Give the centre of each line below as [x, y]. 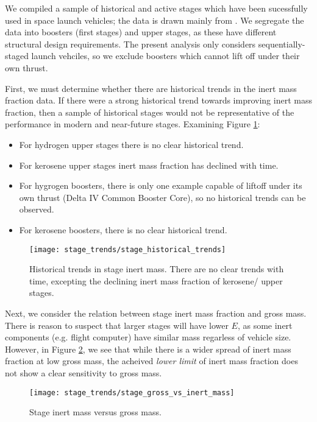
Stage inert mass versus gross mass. [95, 412]
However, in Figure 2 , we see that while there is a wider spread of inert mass [148, 349]
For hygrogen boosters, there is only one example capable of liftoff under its [161, 185]
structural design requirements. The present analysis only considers [130, 44]
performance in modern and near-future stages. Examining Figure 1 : [133, 124]
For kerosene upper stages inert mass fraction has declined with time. [149, 165]
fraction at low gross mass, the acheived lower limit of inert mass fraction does [151, 361]
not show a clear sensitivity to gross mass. [84, 372]
